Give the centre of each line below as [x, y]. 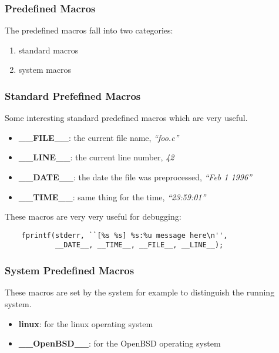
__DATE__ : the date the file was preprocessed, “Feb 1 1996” [135, 177]
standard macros [48, 50]
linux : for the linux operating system [86, 323]
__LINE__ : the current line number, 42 [96, 157]
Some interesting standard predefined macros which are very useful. [126, 118]
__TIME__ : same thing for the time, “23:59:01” [112, 196]
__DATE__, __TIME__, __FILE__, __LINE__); [139, 245]
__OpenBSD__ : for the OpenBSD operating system [120, 343]
